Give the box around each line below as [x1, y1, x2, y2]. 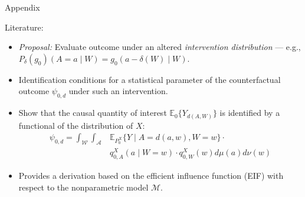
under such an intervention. [68, 85, 168, 97]
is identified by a [219, 106, 280, 119]
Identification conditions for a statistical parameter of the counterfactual [18, 73, 281, 85]
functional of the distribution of [18, 119, 133, 131]
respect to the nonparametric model [18, 181, 149, 193]
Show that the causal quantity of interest [18, 106, 167, 119]
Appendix [5, 1, 40, 13]
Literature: [5, 21, 44, 33]
